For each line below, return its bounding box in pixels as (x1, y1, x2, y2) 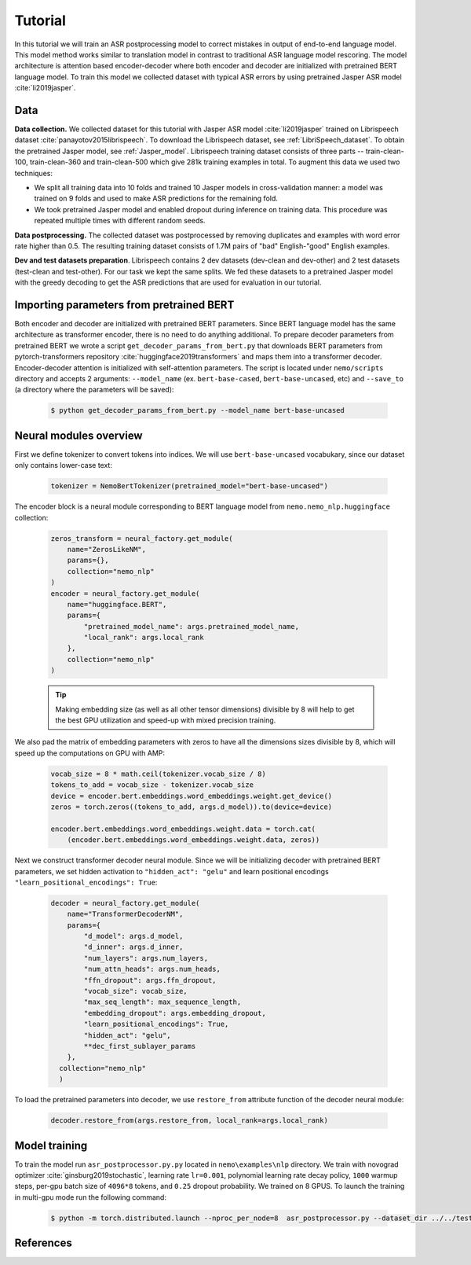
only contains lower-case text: (14, 461, 113, 470)
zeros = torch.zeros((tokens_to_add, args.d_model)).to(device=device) (50, 802, 333, 811)
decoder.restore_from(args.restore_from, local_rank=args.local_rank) (50, 1116, 329, 1125)
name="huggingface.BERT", (67, 600, 167, 609)
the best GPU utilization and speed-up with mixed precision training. (55, 715, 276, 725)
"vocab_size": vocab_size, (83, 987, 188, 995)
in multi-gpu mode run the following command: (14, 1192, 166, 1202)
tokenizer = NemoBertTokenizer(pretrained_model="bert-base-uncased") (50, 482, 329, 491)
